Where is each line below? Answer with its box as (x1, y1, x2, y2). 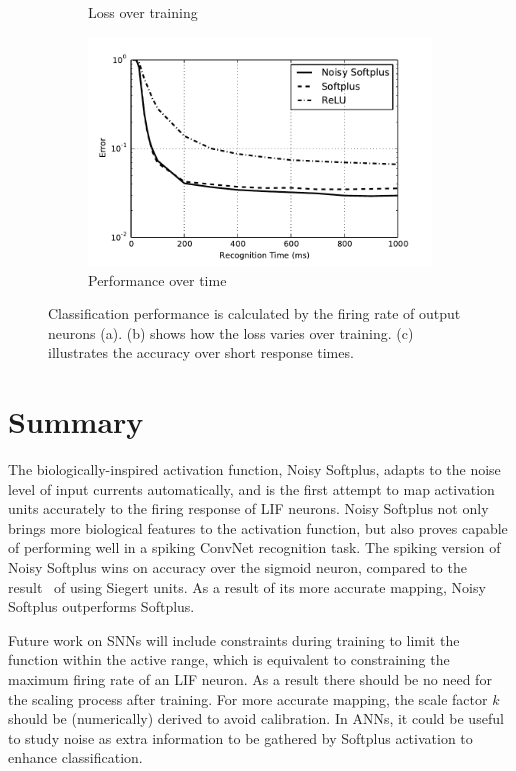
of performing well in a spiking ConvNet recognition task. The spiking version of (8, 537, 501, 558)
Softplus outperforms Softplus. (8, 596, 195, 617)
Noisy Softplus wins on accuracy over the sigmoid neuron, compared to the (8, 556, 467, 577)
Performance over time (88, 269, 227, 290)
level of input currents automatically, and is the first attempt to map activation (8, 478, 495, 499)
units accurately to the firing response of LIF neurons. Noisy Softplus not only (8, 498, 489, 519)
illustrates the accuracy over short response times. (48, 342, 354, 363)
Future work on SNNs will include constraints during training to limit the (8, 629, 460, 650)
